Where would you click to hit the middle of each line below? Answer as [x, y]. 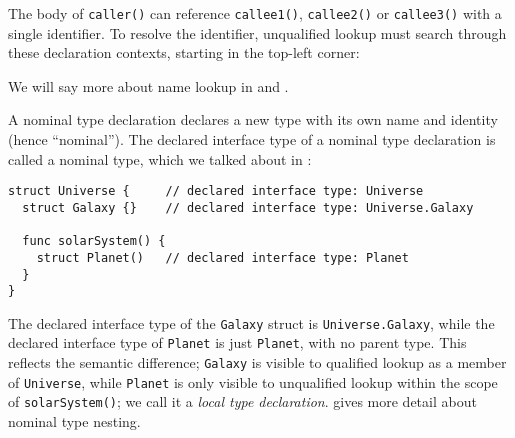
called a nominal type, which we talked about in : [160, 158]
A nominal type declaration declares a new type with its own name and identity [253, 119]
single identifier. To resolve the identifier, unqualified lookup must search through [257, 32]
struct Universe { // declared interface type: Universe [216, 191]
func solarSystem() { [94, 241]
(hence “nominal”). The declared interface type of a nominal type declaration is [252, 139]
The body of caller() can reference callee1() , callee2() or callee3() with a [255, 13]
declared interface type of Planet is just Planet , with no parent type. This [237, 342]
